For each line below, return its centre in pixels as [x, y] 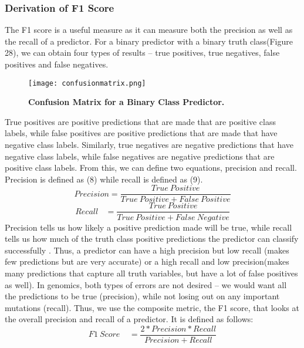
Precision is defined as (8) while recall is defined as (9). [104, 179]
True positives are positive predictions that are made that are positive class [140, 121]
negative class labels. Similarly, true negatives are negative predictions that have [149, 145]
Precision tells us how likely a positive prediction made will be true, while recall [148, 227]
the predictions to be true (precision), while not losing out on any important [142, 296]
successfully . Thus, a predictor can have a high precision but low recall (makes [147, 250]
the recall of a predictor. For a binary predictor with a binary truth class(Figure [149, 41]
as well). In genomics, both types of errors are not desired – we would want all [146, 284]
